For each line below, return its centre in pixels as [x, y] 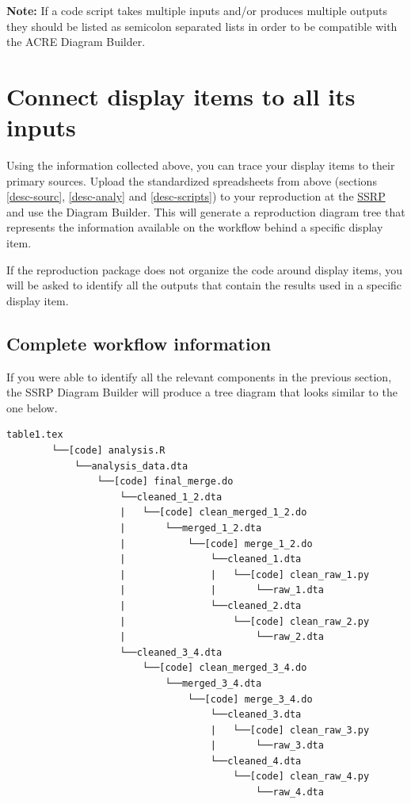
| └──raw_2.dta [222, 637]
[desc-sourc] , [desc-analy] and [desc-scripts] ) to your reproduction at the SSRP [196, 196]
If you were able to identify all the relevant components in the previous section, [199, 376]
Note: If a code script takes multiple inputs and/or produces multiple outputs [197, 10]
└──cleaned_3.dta [256, 715]
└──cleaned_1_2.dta [171, 497]
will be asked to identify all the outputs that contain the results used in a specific [204, 285]
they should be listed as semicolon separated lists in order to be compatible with [202, 26]
